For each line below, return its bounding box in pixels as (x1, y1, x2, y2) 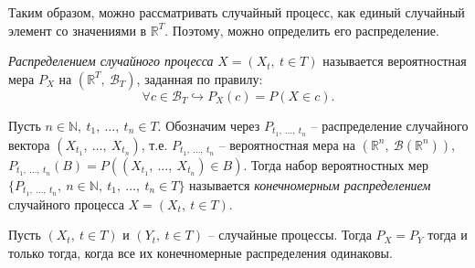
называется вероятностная (322, 51, 467, 70)
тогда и (427, 225, 468, 244)
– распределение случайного (311, 115, 469, 134)
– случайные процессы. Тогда (207, 225, 372, 244)
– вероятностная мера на (218, 134, 355, 154)
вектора (8, 134, 50, 154)
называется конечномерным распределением (189, 175, 431, 194)
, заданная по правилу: (136, 69, 263, 88)
